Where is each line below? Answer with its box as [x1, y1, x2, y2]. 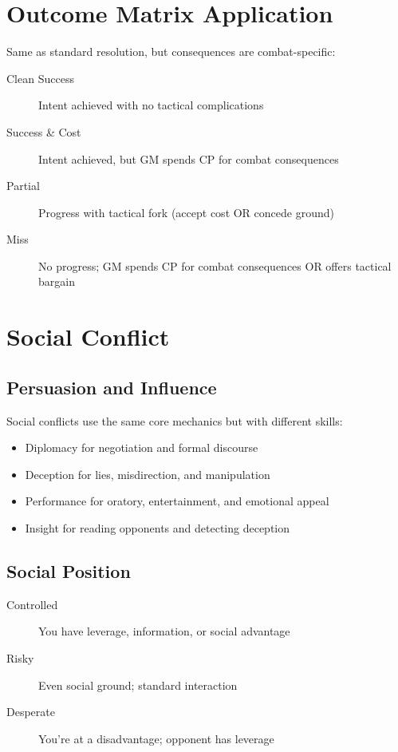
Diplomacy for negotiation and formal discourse [25, 439, 258, 456]
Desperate [6, 703, 55, 720]
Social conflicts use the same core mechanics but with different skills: [6, 412, 343, 429]
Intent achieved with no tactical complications [38, 97, 264, 113]
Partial [6, 177, 40, 194]
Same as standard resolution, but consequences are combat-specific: [6, 43, 336, 60]
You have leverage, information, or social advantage [38, 623, 290, 639]
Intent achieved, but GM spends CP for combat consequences [38, 150, 339, 167]
